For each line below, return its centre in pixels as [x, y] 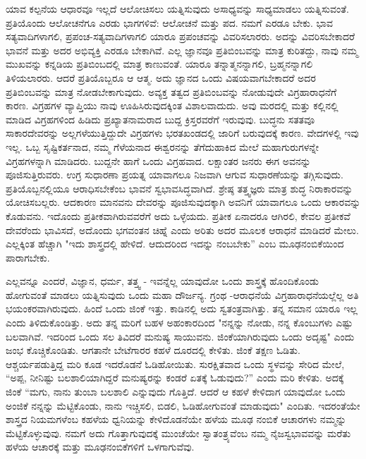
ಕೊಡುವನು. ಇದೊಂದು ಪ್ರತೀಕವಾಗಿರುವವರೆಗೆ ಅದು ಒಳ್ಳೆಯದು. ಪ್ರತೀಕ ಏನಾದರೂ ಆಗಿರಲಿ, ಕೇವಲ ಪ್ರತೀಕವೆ [178, 215]
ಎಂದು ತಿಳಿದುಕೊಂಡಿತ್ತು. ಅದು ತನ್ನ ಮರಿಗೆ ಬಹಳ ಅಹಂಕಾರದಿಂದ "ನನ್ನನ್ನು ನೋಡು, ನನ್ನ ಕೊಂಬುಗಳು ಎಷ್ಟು [179, 323]
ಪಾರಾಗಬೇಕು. [28, 257]
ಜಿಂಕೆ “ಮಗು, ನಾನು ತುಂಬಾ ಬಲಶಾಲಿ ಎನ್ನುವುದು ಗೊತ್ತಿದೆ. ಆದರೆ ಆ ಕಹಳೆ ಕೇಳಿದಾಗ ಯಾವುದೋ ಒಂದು [176, 392]
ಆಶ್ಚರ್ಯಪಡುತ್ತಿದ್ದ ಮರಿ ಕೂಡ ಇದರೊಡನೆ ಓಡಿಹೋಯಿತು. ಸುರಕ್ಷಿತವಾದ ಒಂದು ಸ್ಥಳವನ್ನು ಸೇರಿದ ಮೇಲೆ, [175, 363]
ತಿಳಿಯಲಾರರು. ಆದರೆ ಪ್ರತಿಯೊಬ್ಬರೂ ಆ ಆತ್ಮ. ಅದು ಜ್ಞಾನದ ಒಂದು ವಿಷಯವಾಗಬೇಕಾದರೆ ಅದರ [161, 77]
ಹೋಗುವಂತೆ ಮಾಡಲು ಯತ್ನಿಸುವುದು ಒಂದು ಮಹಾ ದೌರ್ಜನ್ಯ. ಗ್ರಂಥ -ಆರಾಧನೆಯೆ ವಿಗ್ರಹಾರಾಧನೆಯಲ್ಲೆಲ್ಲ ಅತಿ [182, 294]
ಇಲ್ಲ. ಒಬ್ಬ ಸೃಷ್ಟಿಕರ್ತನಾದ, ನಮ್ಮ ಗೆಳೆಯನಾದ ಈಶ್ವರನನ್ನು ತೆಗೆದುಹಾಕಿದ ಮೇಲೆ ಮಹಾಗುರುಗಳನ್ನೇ [163, 146]
